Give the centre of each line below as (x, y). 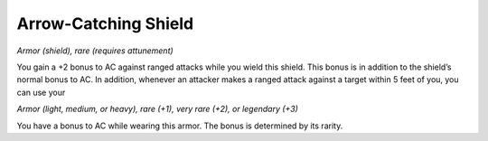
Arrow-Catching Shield (105, 23)
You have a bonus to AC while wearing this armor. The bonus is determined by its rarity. (180, 126)
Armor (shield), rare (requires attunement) (95, 51)
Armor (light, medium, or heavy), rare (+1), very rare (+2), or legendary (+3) (157, 109)
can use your (41, 92)
